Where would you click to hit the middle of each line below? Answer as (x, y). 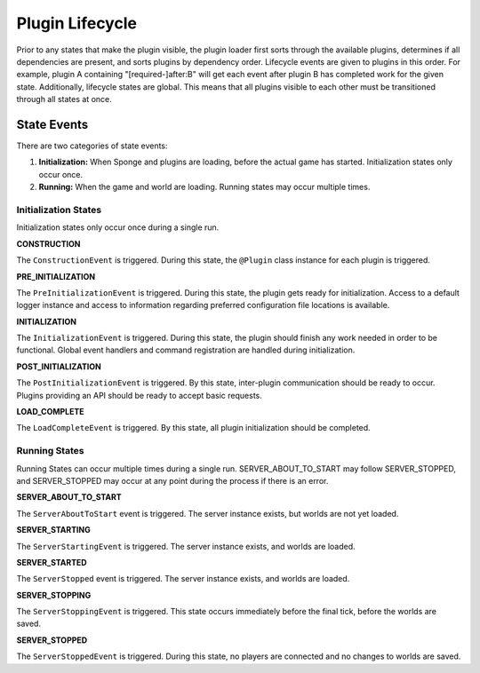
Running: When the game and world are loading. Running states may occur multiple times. (204, 187)
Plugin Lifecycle (77, 23)
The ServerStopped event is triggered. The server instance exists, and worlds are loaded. (183, 579)
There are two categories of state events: (92, 146)
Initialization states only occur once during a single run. (118, 227)
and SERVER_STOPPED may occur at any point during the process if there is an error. (172, 480)
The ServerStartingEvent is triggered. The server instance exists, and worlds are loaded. (186, 546)
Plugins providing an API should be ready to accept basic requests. (139, 395)
